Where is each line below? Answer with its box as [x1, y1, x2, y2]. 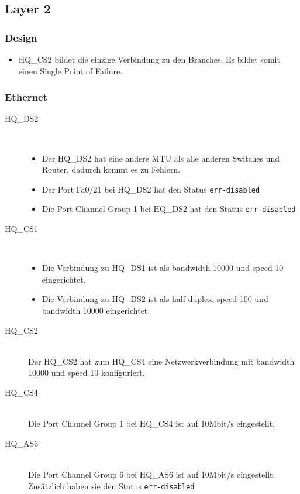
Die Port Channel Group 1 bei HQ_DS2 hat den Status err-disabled [42, 203, 296, 215]
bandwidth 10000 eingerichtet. [42, 304, 150, 317]
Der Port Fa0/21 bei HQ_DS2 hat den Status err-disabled [42, 183, 260, 195]
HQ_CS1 [5, 222, 38, 235]
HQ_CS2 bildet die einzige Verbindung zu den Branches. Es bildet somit [18, 53, 280, 65]
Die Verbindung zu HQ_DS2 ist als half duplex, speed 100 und [42, 293, 268, 305]
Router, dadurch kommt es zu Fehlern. [42, 163, 181, 176]
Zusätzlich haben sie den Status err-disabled [28, 479, 195, 492]
